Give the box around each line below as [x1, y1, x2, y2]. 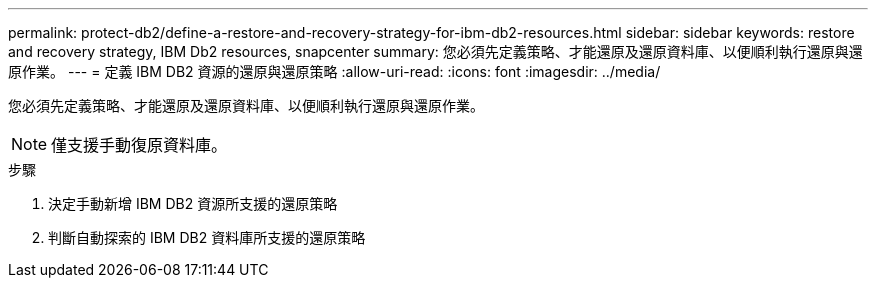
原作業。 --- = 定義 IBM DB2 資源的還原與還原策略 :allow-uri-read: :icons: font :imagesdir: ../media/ [8, 63, 661, 80]
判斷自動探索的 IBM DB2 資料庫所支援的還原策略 [48, 229, 366, 246]
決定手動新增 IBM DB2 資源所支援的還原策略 [48, 195, 338, 212]
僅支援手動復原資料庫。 [51, 135, 228, 155]
